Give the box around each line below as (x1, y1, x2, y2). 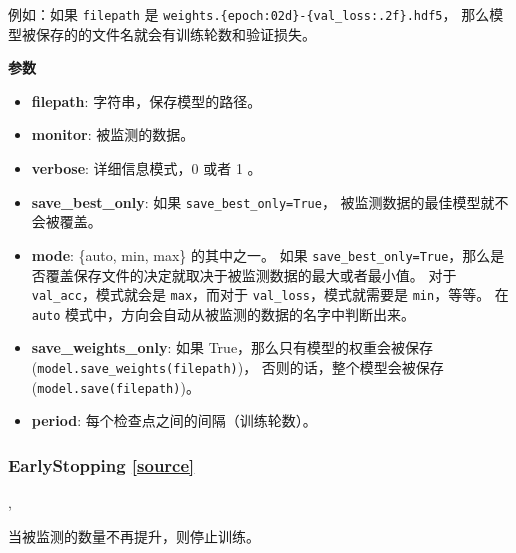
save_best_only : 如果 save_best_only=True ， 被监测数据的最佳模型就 (31, 191, 495, 212)
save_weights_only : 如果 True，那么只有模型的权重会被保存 (31, 337, 434, 358)
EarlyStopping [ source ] (8, 452, 195, 477)
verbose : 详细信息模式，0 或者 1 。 (31, 158, 262, 179)
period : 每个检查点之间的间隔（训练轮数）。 (31, 410, 317, 431)
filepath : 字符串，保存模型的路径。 (31, 90, 262, 111)
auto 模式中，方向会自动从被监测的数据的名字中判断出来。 (31, 303, 416, 324)
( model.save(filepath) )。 (31, 376, 200, 397)
